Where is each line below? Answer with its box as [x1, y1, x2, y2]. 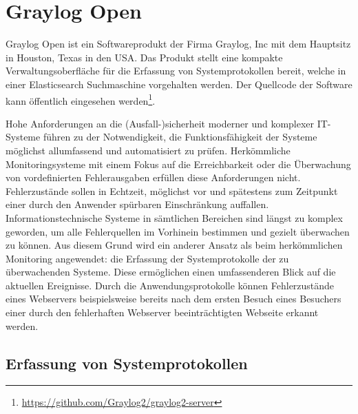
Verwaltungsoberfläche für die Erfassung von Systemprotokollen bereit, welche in [6, 63, 346, 78]
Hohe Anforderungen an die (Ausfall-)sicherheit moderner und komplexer [6, 116, 315, 130]
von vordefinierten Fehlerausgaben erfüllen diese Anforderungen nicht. [6, 170, 301, 185]
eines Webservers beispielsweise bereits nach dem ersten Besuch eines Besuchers [6, 291, 341, 306]
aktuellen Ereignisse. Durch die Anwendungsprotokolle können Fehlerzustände [6, 278, 335, 292]
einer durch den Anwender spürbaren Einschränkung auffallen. [6, 197, 269, 211]
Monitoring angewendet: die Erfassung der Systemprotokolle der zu [6, 251, 289, 265]
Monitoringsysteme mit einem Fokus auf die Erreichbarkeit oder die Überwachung [6, 156, 351, 171]
